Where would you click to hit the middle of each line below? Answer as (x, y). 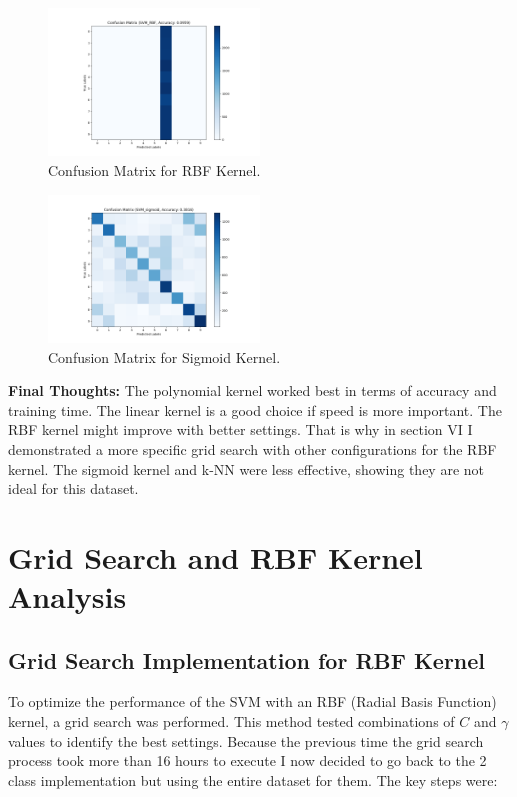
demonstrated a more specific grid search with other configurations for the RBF (252, 448)
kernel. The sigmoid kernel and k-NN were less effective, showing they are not (246, 468)
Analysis (67, 596)
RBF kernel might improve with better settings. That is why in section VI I (240, 429)
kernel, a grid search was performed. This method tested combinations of (231, 721)
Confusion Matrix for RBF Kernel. (154, 169)
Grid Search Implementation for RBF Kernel (247, 659)
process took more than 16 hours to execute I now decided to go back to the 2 (247, 760)
